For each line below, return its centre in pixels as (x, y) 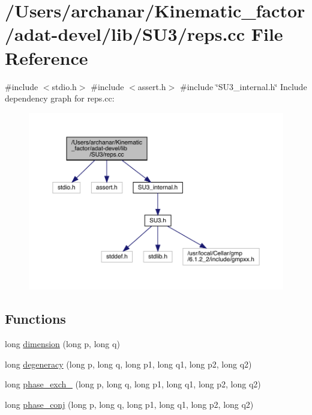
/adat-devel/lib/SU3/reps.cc (125, 34)
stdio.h (64, 86)
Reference (46, 57)
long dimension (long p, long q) (62, 344)
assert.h (152, 86)
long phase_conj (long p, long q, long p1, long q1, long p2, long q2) (129, 404)
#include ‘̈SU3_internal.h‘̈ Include (243, 86)
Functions (35, 319)
